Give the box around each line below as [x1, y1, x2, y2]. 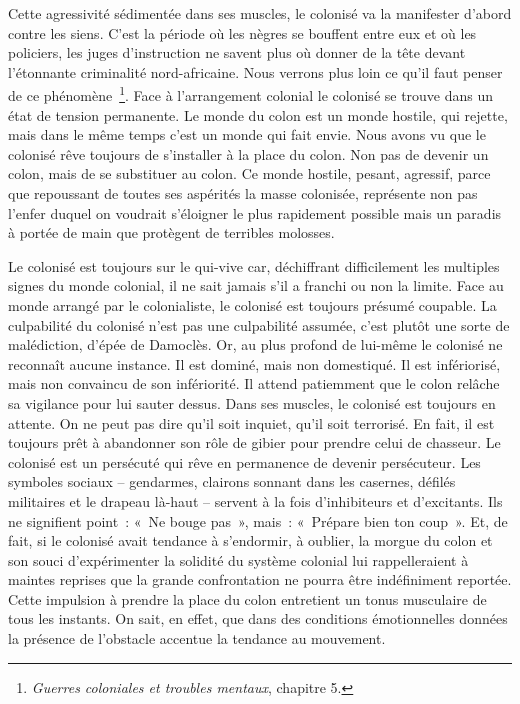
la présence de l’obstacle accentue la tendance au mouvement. [8, 628, 386, 649]
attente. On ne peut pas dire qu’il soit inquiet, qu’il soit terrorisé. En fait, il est [8, 412, 495, 433]
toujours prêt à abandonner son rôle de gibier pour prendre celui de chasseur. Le [8, 432, 501, 453]
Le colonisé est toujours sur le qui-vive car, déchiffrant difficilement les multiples [8, 255, 500, 276]
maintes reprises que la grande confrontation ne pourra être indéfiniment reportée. [8, 569, 512, 590]
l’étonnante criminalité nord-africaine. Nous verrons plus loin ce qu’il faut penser [8, 61, 503, 82]
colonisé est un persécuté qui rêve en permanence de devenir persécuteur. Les [8, 451, 481, 472]
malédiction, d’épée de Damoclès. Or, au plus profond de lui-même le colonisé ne [8, 334, 503, 355]
